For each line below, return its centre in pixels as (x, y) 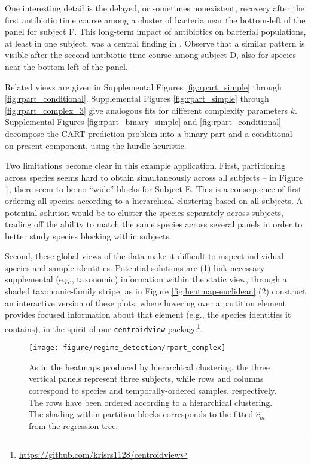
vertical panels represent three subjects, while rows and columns (146, 379)
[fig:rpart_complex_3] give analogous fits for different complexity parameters (146, 110)
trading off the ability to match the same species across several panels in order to (154, 224)
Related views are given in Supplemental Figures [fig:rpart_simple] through (143, 86)
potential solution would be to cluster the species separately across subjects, (144, 212)
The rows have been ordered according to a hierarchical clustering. (151, 402)
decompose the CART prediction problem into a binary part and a (127, 133)
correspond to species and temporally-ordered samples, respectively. (153, 390)
